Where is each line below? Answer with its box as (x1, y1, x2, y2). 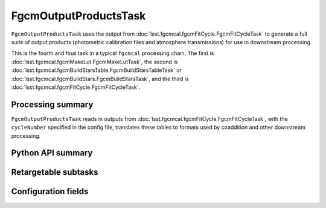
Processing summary (11, 99, 94, 109)
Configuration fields (11, 186, 89, 197)
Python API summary (11, 148, 93, 158)
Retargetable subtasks (11, 167, 99, 178)
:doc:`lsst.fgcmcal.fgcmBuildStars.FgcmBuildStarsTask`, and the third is (11, 75, 190, 82)
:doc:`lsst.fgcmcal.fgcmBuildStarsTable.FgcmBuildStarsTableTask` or (11, 67, 182, 74)
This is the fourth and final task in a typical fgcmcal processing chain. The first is (11, 50, 214, 57)
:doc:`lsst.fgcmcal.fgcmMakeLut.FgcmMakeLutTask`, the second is (11, 58, 178, 65)
